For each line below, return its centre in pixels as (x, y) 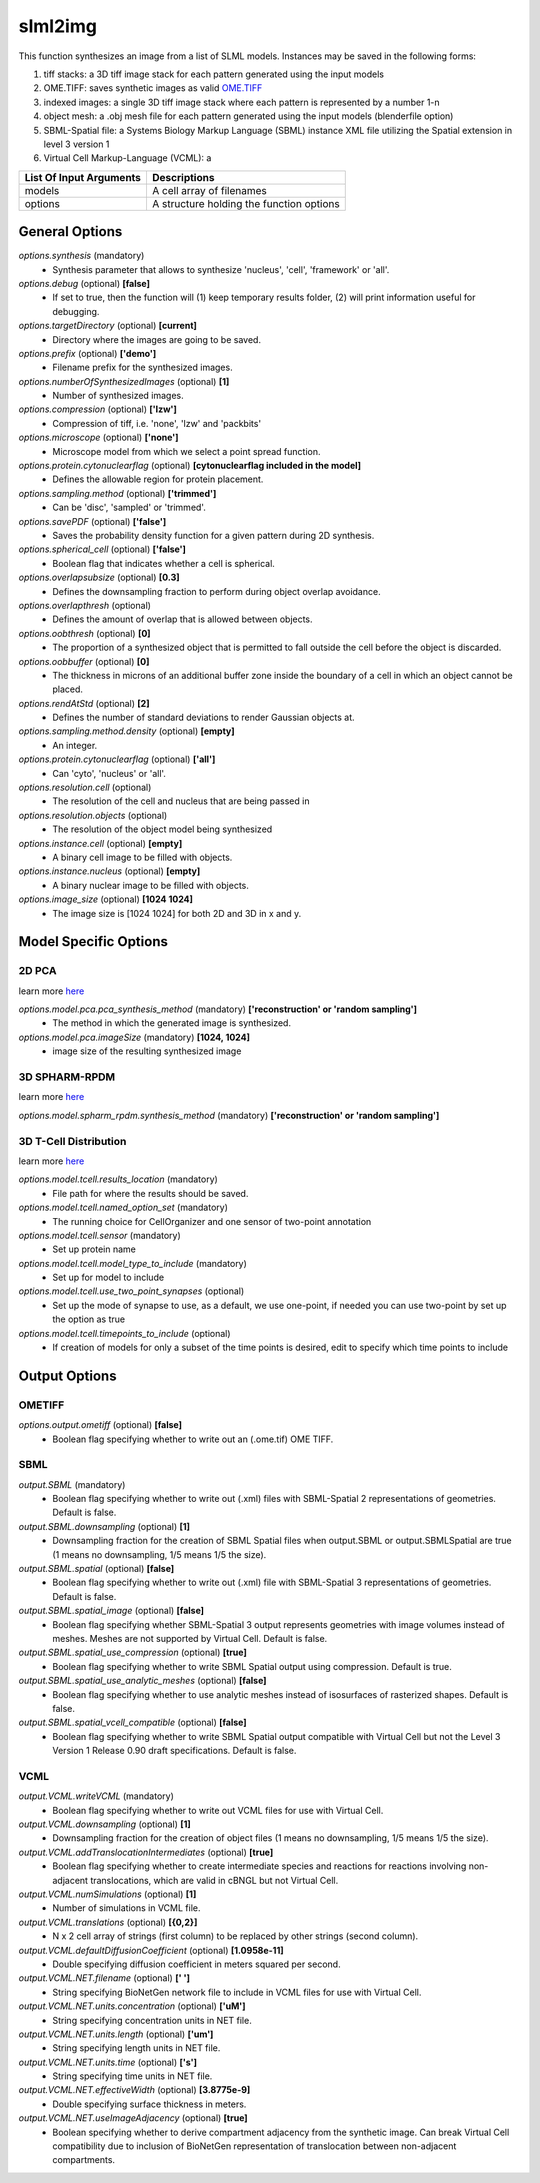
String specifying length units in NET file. (136, 2048)
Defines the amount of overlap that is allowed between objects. (183, 619)
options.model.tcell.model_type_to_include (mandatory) (132, 1263)
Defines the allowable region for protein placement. (158, 479)
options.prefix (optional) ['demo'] (87, 353)
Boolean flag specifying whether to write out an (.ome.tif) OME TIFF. (193, 1439)
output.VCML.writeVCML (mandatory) (96, 1796)
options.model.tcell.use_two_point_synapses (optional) (131, 1291)
